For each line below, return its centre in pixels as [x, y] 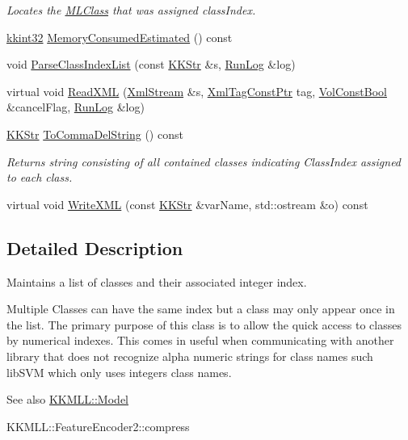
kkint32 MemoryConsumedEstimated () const [120, 37]
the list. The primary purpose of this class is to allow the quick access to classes [204, 324]
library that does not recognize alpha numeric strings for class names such [190, 356]
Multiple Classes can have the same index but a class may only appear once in [201, 309]
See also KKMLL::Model [67, 399]
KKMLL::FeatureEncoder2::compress [98, 426]
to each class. [40, 177]
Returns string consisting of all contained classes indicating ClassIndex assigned [204, 161]
